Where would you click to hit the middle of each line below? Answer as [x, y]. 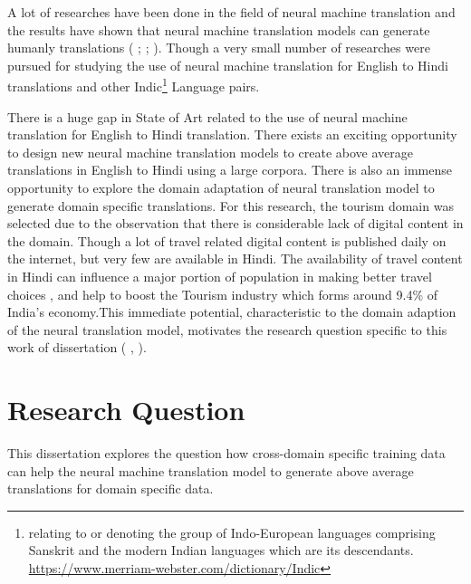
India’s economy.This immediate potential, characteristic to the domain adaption [232, 312]
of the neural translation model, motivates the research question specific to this [227, 329]
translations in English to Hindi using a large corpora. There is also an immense [230, 170]
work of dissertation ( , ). [77, 347]
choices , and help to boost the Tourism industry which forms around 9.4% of [223, 294]
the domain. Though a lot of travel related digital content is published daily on [227, 240]
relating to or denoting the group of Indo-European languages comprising [232, 532]
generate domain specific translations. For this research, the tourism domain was [231, 205]
